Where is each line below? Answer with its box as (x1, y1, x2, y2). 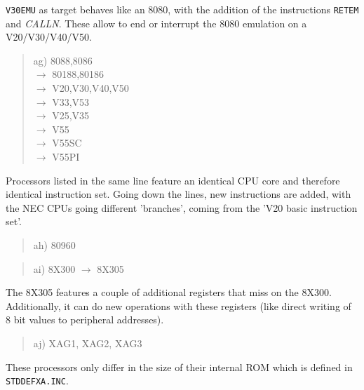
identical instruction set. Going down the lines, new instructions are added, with (6, 187, 351, 201)
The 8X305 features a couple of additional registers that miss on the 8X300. (6, 285, 332, 300)
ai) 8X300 (33, 261, 76, 276)
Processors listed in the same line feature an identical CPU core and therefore (6, 173, 340, 187)
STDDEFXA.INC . (6, 373, 69, 388)
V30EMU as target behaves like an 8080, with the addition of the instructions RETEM (6, 2, 359, 16)
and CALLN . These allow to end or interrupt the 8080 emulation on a (6, 15, 307, 30)
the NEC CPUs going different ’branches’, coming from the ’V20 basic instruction (6, 200, 358, 215)
